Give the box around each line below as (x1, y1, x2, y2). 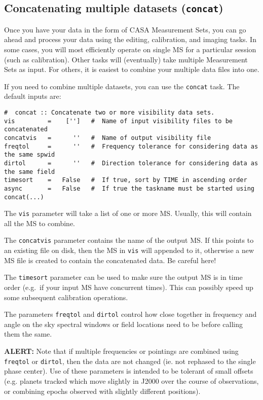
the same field (4, 168, 55, 175)
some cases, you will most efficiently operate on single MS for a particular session (4, 44, 256, 54)
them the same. (4, 329, 52, 339)
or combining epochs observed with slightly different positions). (4, 385, 201, 396)
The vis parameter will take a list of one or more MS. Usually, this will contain (4, 208, 252, 219)
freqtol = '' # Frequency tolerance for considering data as (4, 142, 258, 150)
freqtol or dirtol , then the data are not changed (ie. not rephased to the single (4, 355, 256, 366)
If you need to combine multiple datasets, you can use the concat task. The (4, 81, 240, 91)
